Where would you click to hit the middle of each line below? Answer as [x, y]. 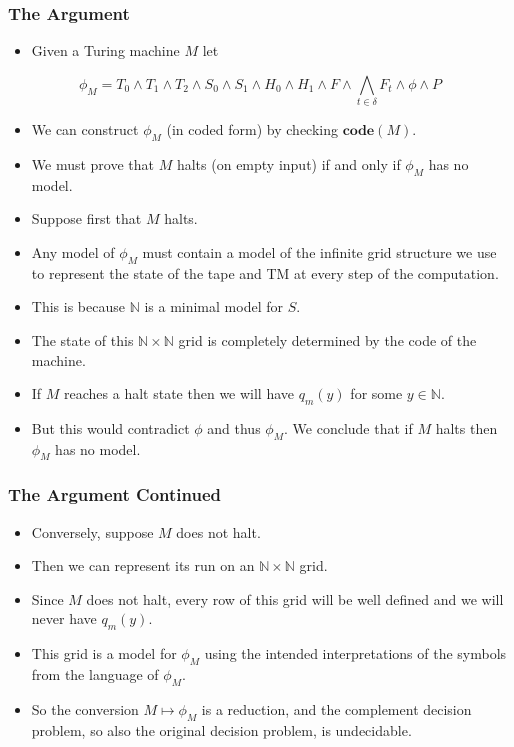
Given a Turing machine [105, 50]
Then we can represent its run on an [143, 565]
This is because [78, 306]
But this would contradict [110, 427]
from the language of [95, 674]
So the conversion [85, 708]
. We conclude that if [348, 427]
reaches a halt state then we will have [179, 393]
